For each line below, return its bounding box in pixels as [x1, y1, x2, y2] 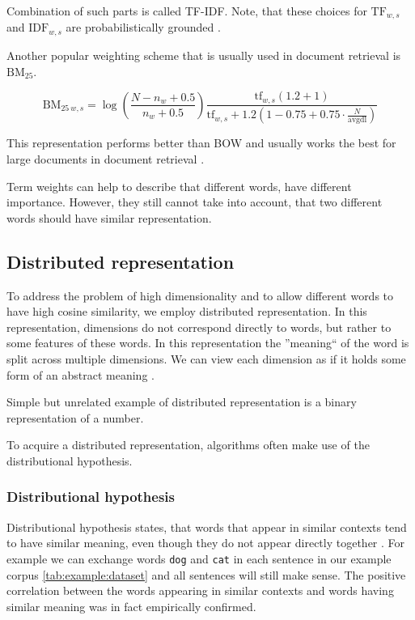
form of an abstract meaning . [6, 366, 155, 383]
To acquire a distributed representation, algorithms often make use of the [6, 436, 370, 453]
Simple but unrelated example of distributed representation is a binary [6, 393, 357, 410]
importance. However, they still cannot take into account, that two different [6, 193, 383, 210]
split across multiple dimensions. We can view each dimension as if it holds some [6, 350, 406, 367]
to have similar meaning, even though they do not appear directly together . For [6, 534, 405, 551]
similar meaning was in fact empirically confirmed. [6, 597, 256, 614]
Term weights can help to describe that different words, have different [6, 177, 352, 194]
